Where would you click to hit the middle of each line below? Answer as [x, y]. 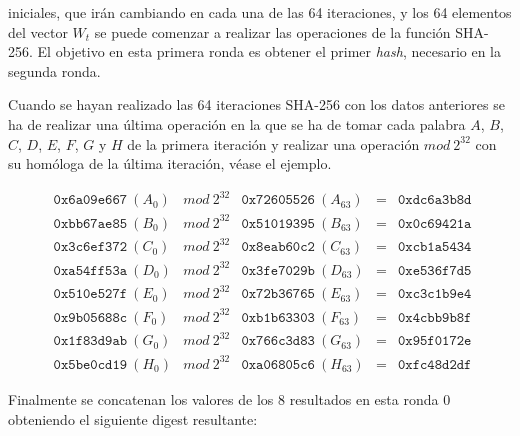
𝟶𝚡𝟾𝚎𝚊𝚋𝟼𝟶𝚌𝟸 [278, 247]
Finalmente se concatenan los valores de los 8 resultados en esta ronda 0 [229, 399]
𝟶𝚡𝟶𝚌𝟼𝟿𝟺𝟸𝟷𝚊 [434, 223]
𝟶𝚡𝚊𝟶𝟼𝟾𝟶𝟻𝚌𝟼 [278, 364]
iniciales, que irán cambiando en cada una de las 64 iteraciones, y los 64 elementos [260, 12]
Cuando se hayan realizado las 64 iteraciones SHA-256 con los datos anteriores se [256, 104]
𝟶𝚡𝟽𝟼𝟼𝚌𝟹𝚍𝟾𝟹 [278, 341]
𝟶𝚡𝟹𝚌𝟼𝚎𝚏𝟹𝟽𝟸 [90, 247]
